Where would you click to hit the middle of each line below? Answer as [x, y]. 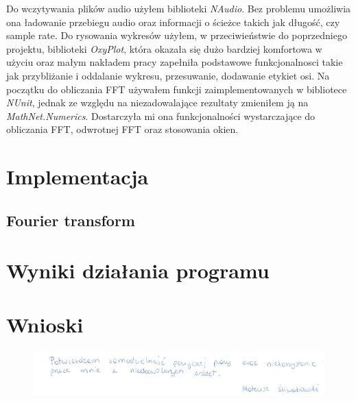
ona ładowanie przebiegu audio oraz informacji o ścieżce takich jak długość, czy [173, 22]
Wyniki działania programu [138, 270]
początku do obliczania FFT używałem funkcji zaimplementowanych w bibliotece [177, 89]
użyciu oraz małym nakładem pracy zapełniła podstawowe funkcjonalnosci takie [175, 62]
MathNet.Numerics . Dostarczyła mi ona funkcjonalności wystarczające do [161, 116]
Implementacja [78, 177]
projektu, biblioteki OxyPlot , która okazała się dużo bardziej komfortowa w [164, 48]
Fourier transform [71, 220]
